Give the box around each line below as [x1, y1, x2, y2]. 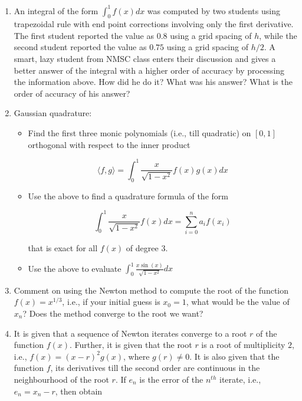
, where [123, 350, 150, 362]
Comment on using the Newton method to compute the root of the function [14, 284, 289, 296]
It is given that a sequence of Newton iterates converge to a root [14, 327, 247, 339]
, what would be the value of [186, 295, 290, 308]
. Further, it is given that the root [70, 338, 192, 351]
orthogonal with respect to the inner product [28, 138, 191, 150]
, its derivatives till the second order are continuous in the [50, 361, 260, 374]
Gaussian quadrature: [14, 107, 92, 119]
